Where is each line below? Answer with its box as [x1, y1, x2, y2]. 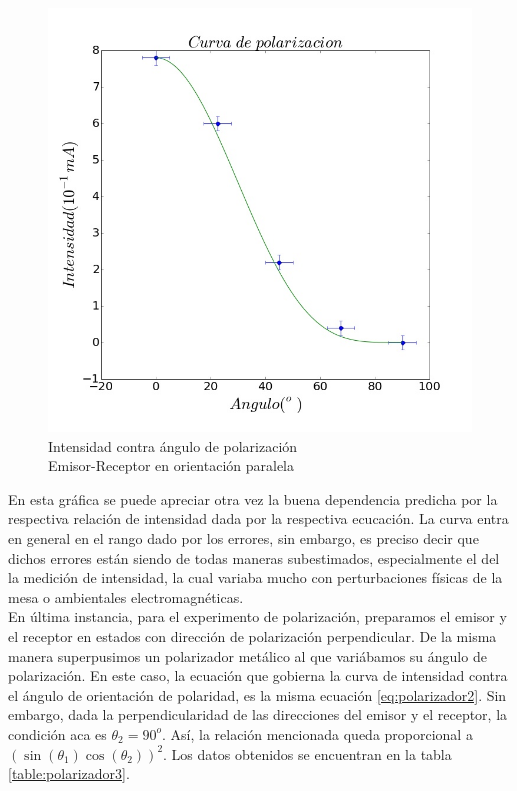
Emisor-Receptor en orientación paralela [48, 455, 295, 476]
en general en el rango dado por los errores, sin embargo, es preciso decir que [8, 527, 479, 548]
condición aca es [8, 723, 107, 744]
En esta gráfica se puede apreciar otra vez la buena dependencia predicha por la [8, 488, 498, 509]
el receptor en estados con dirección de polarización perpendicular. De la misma [8, 625, 497, 646]
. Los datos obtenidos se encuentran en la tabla [163, 743, 452, 764]
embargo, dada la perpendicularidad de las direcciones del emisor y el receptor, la [8, 704, 508, 725]
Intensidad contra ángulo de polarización [48, 435, 298, 456]
